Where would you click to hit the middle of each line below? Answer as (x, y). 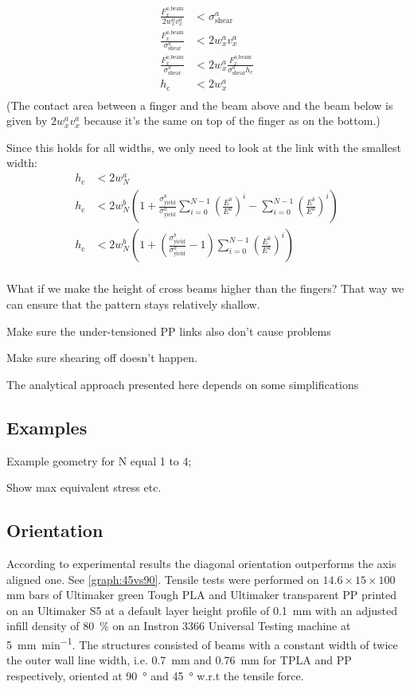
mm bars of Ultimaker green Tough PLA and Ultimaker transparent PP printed (202, 595)
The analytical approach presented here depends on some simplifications (183, 384)
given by (27, 121)
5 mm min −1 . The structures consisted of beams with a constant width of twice (202, 643)
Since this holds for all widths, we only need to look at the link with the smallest (204, 147)
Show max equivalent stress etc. (84, 487)
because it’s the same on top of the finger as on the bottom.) (232, 121)
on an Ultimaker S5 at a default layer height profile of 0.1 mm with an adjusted (202, 610)
